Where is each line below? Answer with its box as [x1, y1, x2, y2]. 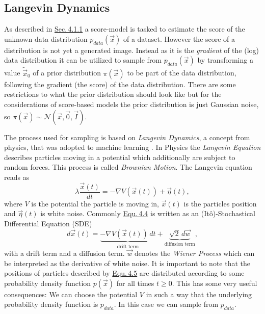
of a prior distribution [33, 67, 101, 78]
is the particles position [183, 198, 257, 208]
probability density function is [4, 299, 98, 309]
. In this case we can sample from [114, 299, 219, 309]
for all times [116, 277, 154, 288]
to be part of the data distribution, [127, 67, 236, 78]
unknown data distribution [4, 33, 88, 44]
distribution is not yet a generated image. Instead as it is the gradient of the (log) [4, 44, 259, 55]
